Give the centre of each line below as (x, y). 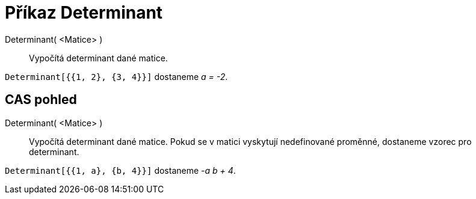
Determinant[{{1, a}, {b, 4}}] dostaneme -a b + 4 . (120, 170)
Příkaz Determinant (84, 13)
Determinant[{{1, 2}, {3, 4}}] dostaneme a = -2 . (116, 76)
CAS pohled (41, 100)
